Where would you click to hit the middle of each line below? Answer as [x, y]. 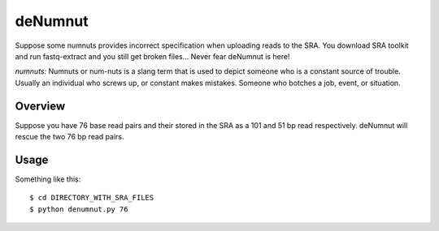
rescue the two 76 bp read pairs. [70, 137]
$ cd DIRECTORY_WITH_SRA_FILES [92, 198]
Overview [40, 106]
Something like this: [48, 179]
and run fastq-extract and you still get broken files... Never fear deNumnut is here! [152, 56]
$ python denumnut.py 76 [79, 209]
